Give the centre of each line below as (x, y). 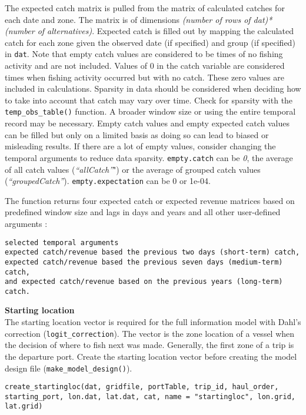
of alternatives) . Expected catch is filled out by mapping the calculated (166, 31)
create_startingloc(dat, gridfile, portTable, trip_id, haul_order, (142, 387)
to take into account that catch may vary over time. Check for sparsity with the (149, 100)
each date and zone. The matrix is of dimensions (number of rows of (128, 19)
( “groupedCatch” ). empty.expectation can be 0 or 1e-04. (108, 181)
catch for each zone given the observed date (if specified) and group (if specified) (150, 42)
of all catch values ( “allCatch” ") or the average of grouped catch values (133, 169)
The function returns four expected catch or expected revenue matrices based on (150, 200)
